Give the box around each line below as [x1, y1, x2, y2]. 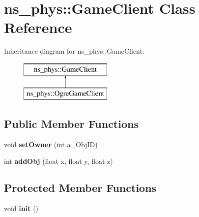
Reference [4, 17, 72, 37]
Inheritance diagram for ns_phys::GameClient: [4, 46, 144, 56]
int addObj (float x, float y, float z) [4, 155, 113, 166]
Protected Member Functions [4, 180, 157, 195]
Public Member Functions [4, 116, 139, 131]
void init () [4, 203, 39, 213]
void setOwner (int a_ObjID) [4, 139, 98, 150]
